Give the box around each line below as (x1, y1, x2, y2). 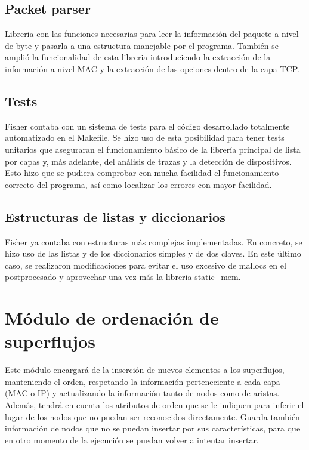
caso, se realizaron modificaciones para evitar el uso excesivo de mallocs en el (5, 258, 286, 271)
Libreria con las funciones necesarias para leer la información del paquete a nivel (5, 27, 299, 40)
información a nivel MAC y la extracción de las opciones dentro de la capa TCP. (5, 62, 299, 75)
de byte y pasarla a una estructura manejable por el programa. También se (5, 39, 279, 51)
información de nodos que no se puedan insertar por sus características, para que (5, 422, 301, 434)
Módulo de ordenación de (5, 306, 219, 330)
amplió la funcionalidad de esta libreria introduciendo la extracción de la (5, 51, 271, 63)
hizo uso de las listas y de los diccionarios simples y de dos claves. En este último (5, 247, 301, 260)
